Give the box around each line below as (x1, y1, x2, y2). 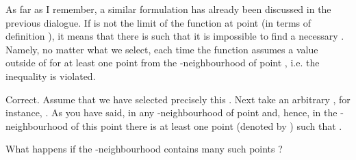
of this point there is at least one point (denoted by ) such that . (71, 118, 342, 133)
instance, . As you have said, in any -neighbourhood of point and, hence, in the (5, 105, 338, 120)
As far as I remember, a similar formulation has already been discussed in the (5, 2, 331, 16)
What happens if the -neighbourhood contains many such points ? (5, 142, 283, 156)
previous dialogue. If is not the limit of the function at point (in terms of (5, 15, 311, 29)
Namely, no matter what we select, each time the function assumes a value (5, 42, 318, 56)
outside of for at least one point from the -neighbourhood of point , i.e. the (5, 55, 320, 70)
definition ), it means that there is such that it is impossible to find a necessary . (5, 29, 344, 43)
